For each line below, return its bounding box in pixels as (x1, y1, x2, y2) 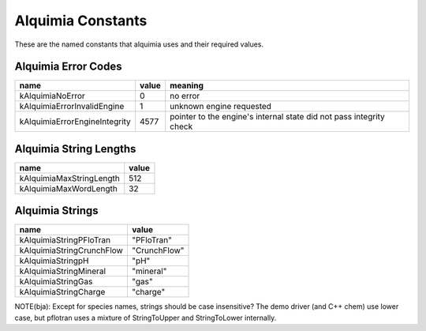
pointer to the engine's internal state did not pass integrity (170, 111, 386, 122)
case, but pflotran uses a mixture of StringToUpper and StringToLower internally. (14, 313, 277, 322)
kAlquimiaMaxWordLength (19, 182, 118, 194)
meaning (170, 80, 204, 91)
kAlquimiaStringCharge (19, 287, 106, 298)
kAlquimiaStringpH (19, 255, 89, 266)
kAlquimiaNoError (19, 91, 86, 102)
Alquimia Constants (14, 12, 148, 29)
